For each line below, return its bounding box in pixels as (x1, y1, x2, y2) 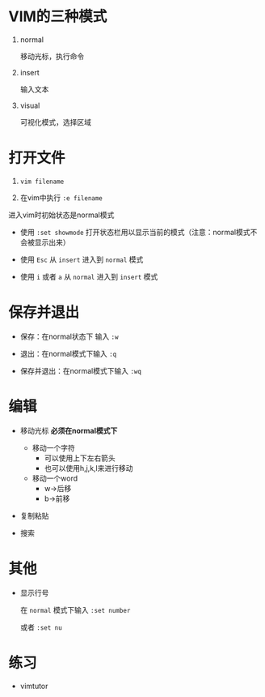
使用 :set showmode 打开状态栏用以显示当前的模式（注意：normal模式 (19, 227, 250, 237)
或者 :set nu (19, 622, 62, 632)
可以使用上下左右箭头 (44, 453, 116, 463)
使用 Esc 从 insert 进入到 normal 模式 (19, 254, 144, 264)
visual (19, 100, 40, 110)
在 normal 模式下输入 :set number (19, 605, 131, 614)
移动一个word (32, 473, 78, 483)
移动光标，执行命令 (19, 51, 85, 61)
